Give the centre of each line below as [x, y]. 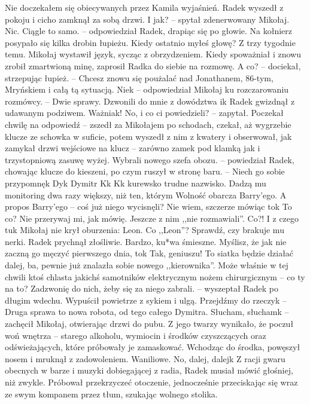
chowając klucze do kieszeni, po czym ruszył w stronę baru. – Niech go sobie [145, 171]
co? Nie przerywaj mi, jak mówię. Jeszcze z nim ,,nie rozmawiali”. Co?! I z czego [152, 218]
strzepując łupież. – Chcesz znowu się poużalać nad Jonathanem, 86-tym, [139, 77]
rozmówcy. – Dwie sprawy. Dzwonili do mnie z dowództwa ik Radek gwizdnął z [150, 101]
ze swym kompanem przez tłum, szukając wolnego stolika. [111, 394]
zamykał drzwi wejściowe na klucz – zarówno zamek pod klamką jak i [133, 148]
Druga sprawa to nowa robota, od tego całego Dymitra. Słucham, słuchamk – [147, 312]
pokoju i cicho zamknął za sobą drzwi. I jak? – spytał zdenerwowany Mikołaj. [147, 19]
